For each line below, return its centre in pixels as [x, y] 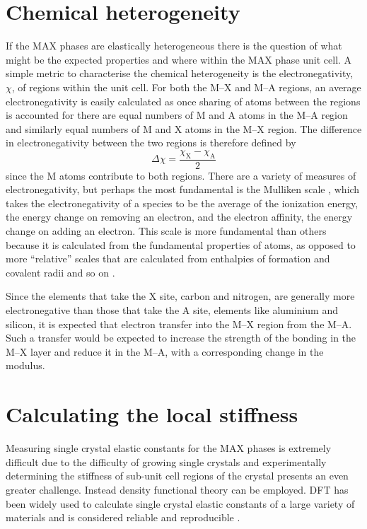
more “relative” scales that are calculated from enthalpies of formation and [168, 258]
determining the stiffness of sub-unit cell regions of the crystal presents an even [177, 476]
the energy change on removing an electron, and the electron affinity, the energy [179, 217]
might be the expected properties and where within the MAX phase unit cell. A [179, 59]
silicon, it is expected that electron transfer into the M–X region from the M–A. [179, 324]
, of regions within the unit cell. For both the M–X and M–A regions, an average [186, 87]
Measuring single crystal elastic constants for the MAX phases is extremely [169, 448]
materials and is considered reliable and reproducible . [123, 517]
